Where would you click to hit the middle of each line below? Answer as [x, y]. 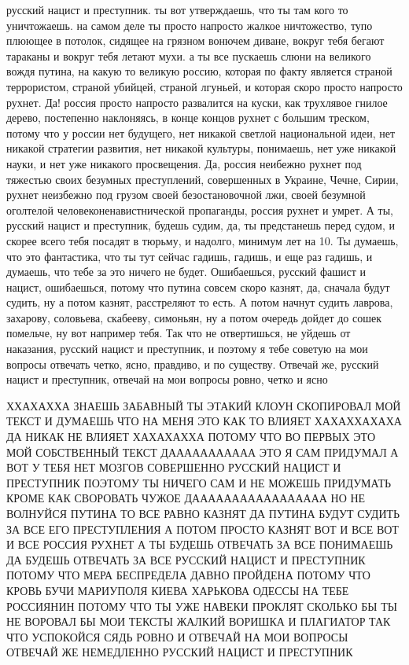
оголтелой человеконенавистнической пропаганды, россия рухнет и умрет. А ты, [200, 209]
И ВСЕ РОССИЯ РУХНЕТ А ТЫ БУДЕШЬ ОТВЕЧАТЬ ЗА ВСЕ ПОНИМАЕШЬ [200, 544]
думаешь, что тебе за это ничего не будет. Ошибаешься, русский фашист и [186, 272]
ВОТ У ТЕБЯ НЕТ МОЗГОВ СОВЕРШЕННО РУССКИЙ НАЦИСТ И [174, 467]
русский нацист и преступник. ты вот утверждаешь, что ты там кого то [177, 9]
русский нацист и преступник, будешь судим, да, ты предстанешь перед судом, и [201, 225]
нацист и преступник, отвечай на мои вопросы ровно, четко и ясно [167, 379]
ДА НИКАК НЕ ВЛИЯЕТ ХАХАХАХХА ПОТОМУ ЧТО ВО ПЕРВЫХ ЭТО [191, 437]
